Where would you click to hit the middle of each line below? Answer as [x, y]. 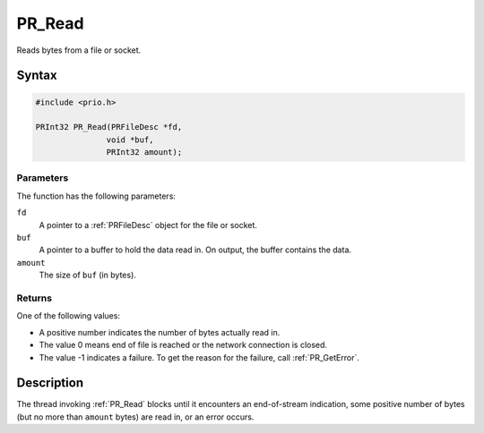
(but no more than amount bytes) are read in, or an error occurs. [135, 417]
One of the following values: [69, 316]
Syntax [37, 76]
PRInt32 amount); [144, 153]
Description [50, 383]
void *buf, [130, 140]
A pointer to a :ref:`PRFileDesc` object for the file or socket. [148, 225]
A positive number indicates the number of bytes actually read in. [160, 332]
